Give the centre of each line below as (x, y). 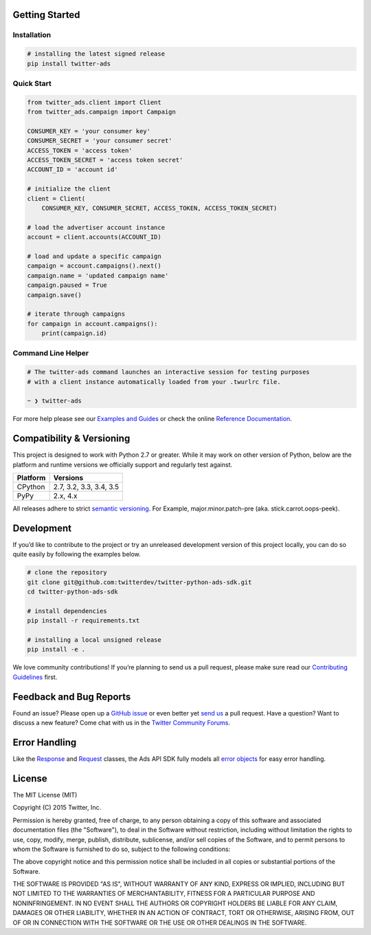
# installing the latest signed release (96, 54)
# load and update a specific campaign (94, 256)
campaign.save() (55, 295)
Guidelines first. (35, 677)
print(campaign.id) (75, 333)
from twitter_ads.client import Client (94, 102)
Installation (32, 35)
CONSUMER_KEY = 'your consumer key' (89, 131)
